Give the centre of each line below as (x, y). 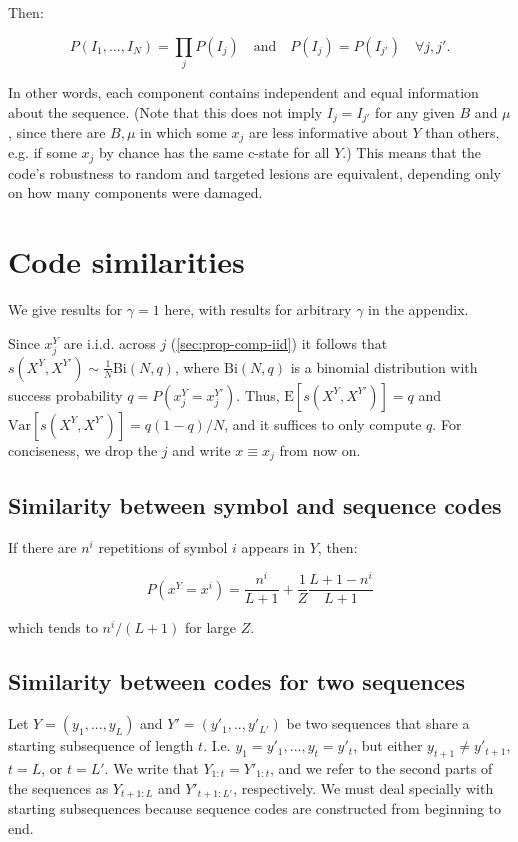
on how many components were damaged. (135, 192)
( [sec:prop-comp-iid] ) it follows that (279, 342)
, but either (388, 745)
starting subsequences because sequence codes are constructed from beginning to (255, 807)
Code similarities (126, 261)
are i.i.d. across (109, 342)
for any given (415, 111)
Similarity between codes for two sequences (236, 681)
